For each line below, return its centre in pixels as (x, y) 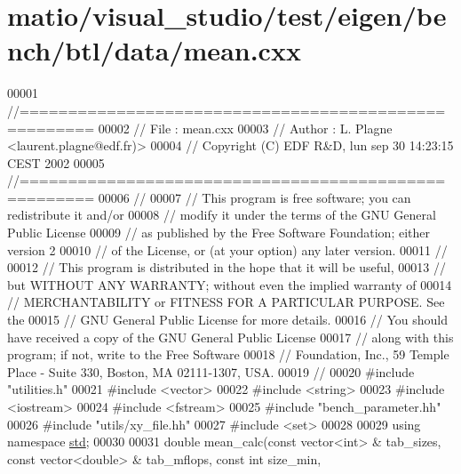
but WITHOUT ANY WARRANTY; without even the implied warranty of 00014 (230, 284)
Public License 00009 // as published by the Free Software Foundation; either (219, 233)
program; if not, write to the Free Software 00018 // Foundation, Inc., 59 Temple (228, 354)
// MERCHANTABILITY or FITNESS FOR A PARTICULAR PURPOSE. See (226, 302)
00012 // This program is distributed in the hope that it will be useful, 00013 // (227, 267)
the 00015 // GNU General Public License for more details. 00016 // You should (228, 320)
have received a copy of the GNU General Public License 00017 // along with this (230, 337)
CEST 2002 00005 (56, 162)
